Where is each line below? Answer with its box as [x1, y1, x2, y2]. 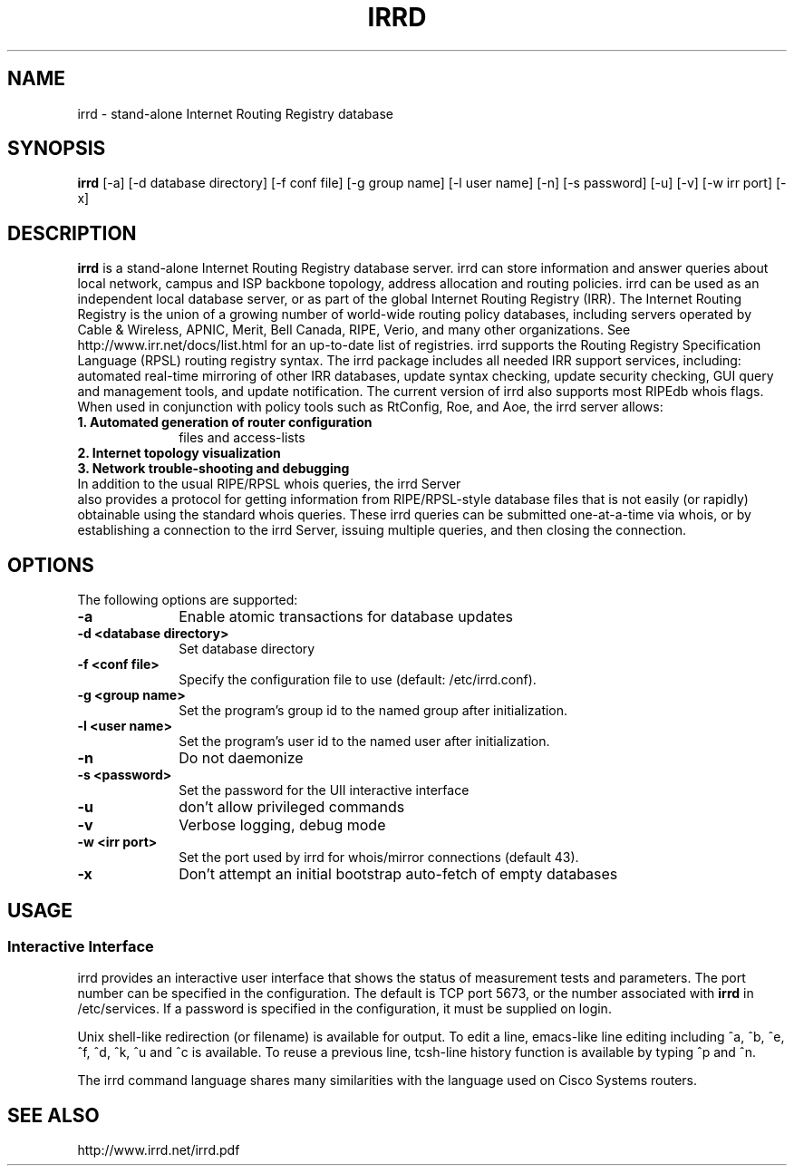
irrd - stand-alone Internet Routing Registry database [77, 105, 393, 121]
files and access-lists [179, 430, 305, 446]
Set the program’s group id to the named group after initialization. [179, 703, 568, 719]
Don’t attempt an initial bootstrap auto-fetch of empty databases [179, 865, 618, 884]
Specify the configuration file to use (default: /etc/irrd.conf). [179, 672, 537, 688]
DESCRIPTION [7, 221, 137, 245]
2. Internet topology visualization [77, 445, 281, 461]
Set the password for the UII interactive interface [179, 782, 470, 799]
